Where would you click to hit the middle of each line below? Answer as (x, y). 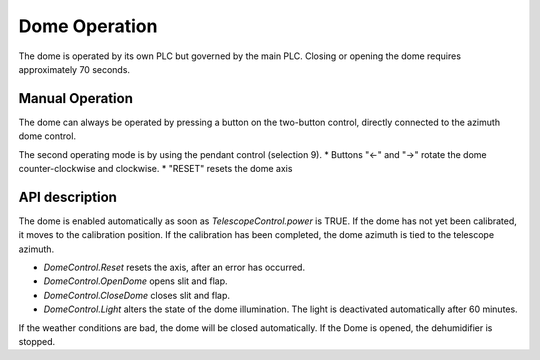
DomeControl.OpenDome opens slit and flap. (136, 281)
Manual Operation (76, 98)
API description (67, 196)
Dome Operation (88, 26)
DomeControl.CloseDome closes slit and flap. (136, 295)
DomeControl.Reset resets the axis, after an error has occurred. (174, 267)
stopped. (37, 342)
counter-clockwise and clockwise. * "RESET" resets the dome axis (155, 169)
